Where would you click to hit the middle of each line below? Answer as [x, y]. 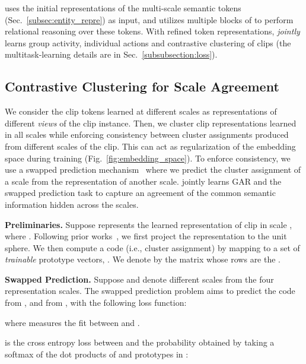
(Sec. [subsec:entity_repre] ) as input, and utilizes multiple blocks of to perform [149, 19]
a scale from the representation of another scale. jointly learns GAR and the [143, 181]
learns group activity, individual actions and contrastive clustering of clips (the [148, 42]
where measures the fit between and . [72, 322]
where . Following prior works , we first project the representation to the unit [146, 236]
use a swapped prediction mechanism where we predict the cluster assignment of [153, 170]
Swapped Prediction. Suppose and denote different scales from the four [139, 279]
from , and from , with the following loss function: [96, 303]
